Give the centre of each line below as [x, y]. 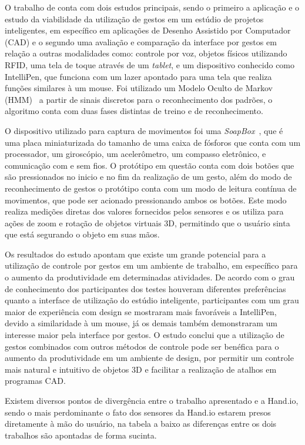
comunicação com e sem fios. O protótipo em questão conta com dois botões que [150, 165]
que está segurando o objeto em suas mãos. [82, 234]
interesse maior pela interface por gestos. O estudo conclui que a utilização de [145, 335]
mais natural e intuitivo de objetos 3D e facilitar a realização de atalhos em [141, 369]
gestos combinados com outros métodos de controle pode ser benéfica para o [142, 346]
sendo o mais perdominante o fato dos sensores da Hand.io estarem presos [138, 412]
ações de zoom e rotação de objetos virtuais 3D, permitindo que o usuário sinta [148, 222]
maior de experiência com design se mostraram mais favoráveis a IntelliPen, [141, 311]
